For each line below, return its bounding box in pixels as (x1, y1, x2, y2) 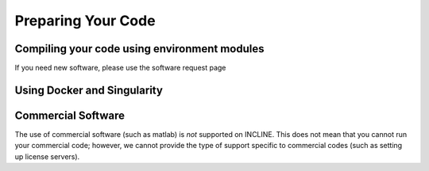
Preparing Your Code (14, 12, 156, 29)
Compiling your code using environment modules (14, 42, 265, 55)
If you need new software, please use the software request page (14, 63, 226, 73)
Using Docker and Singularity (14, 83, 163, 97)
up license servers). (14, 151, 80, 161)
